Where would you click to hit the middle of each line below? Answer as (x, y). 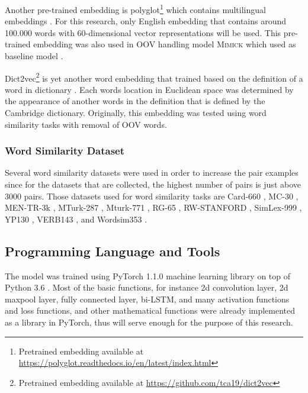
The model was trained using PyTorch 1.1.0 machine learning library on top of (148, 276)
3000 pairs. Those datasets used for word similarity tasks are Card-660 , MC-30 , (152, 196)
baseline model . (34, 56)
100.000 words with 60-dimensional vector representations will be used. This (143, 32)
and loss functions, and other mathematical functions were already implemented (150, 310)
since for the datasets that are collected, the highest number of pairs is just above (153, 184)
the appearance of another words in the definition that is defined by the (135, 101)
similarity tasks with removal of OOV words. (86, 124)
